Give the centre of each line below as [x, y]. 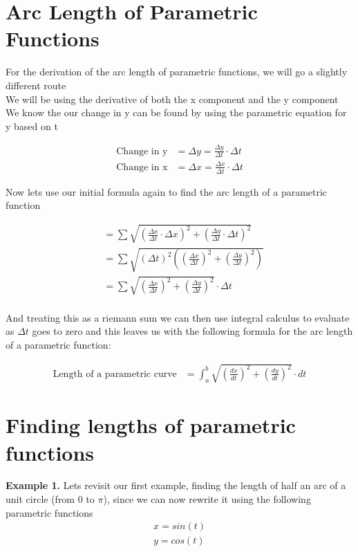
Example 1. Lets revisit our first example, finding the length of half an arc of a [176, 485]
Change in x [142, 167]
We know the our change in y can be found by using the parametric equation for [176, 112]
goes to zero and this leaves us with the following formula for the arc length [192, 331]
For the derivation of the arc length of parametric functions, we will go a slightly [177, 72]
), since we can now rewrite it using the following [207, 499]
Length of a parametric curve [115, 374]
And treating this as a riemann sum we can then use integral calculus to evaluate [178, 317]
